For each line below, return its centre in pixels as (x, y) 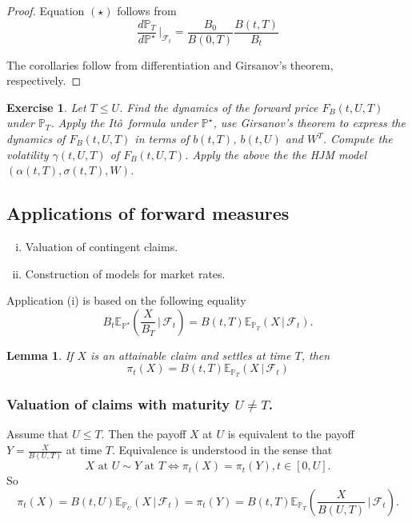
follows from (147, 10)
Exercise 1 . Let (46, 107)
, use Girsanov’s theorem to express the (309, 123)
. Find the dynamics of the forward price (219, 107)
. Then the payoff (144, 434)
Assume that (38, 434)
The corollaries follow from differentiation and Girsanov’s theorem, (170, 64)
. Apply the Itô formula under (124, 123)
